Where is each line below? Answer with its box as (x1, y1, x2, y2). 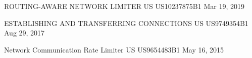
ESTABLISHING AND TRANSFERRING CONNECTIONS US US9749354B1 (4, 17, 248, 28)
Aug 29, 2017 (4, 27, 45, 38)
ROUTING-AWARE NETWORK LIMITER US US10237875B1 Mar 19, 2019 (4, 1, 244, 11)
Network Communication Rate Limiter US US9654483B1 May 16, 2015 (4, 44, 224, 54)
